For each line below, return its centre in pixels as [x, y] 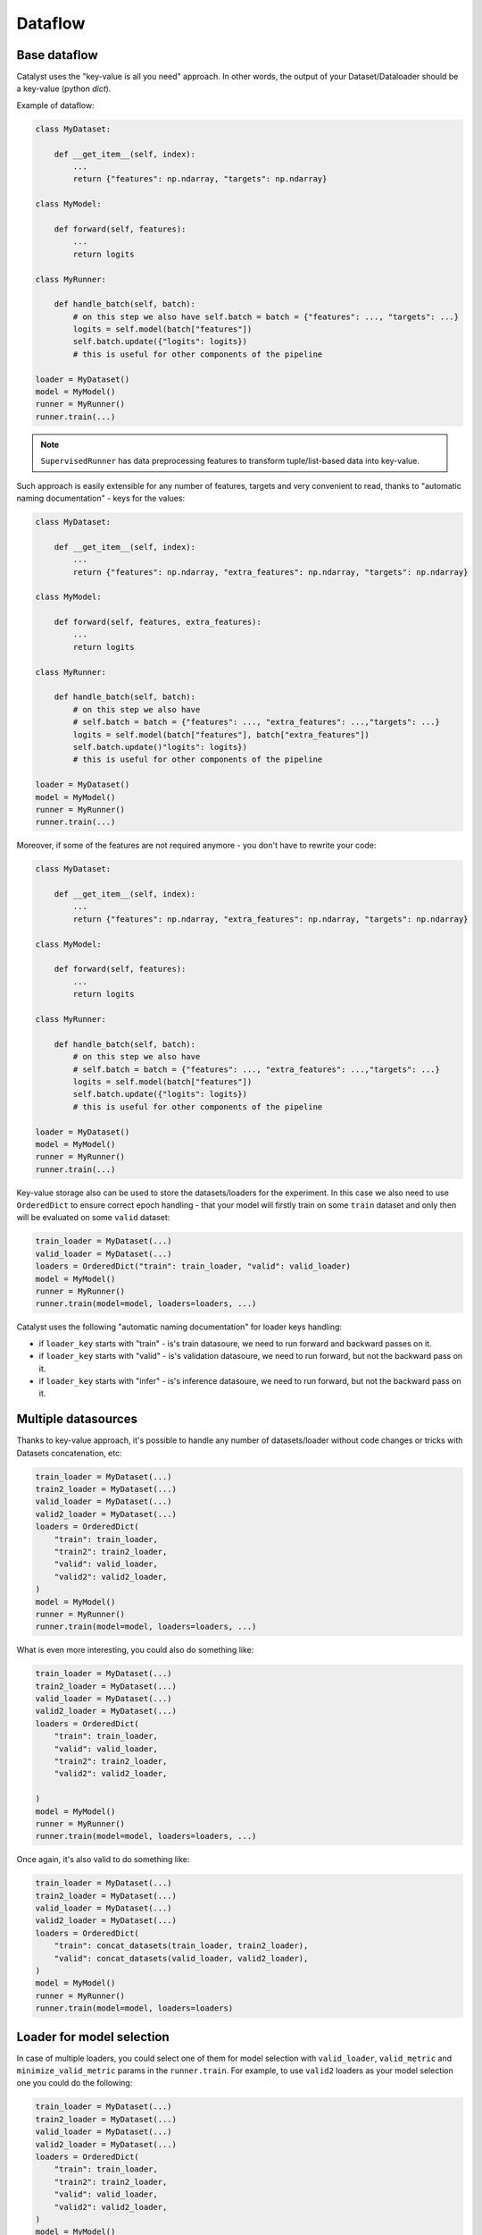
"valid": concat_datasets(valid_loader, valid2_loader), [181, 1958]
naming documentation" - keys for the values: [101, 498]
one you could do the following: [75, 2083]
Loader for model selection [93, 2037]
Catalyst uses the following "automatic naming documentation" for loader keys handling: [179, 1327]
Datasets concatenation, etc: [69, 1453]
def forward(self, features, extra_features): [158, 622]
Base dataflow [57, 55]
